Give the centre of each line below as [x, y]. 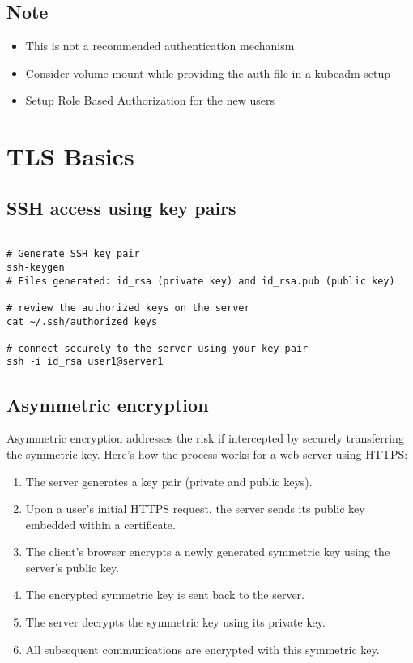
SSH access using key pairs [121, 207]
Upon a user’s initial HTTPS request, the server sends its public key [195, 509]
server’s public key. [72, 567]
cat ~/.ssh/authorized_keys [82, 321]
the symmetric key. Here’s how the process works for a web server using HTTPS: [207, 453]
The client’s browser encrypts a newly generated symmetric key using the [208, 552]
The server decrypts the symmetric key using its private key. [175, 622]
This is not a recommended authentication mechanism [160, 46]
